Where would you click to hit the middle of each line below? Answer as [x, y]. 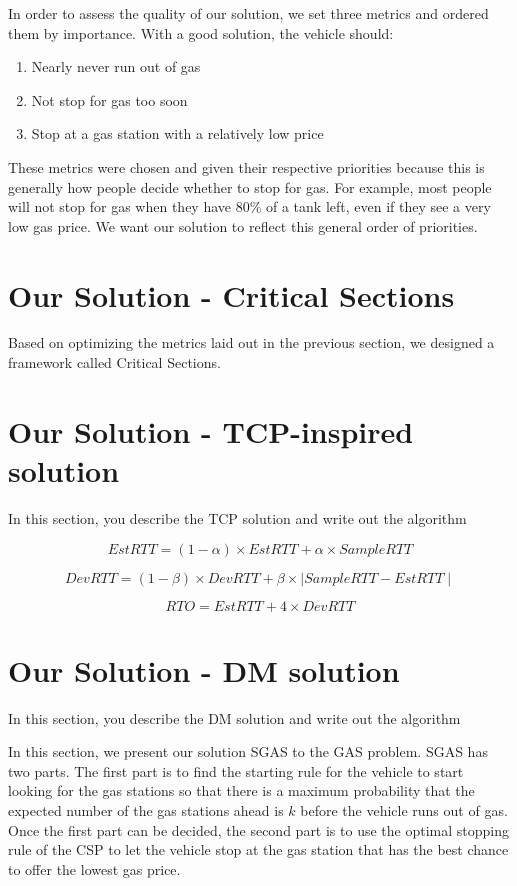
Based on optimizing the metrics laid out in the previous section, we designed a [251, 342]
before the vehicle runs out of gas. [404, 810]
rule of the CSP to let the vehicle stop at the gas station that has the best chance [258, 849]
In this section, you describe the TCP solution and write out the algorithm [237, 517]
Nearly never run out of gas [116, 66]
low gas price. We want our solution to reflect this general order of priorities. [243, 225]
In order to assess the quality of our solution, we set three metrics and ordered [248, 13]
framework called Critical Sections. [114, 362]
